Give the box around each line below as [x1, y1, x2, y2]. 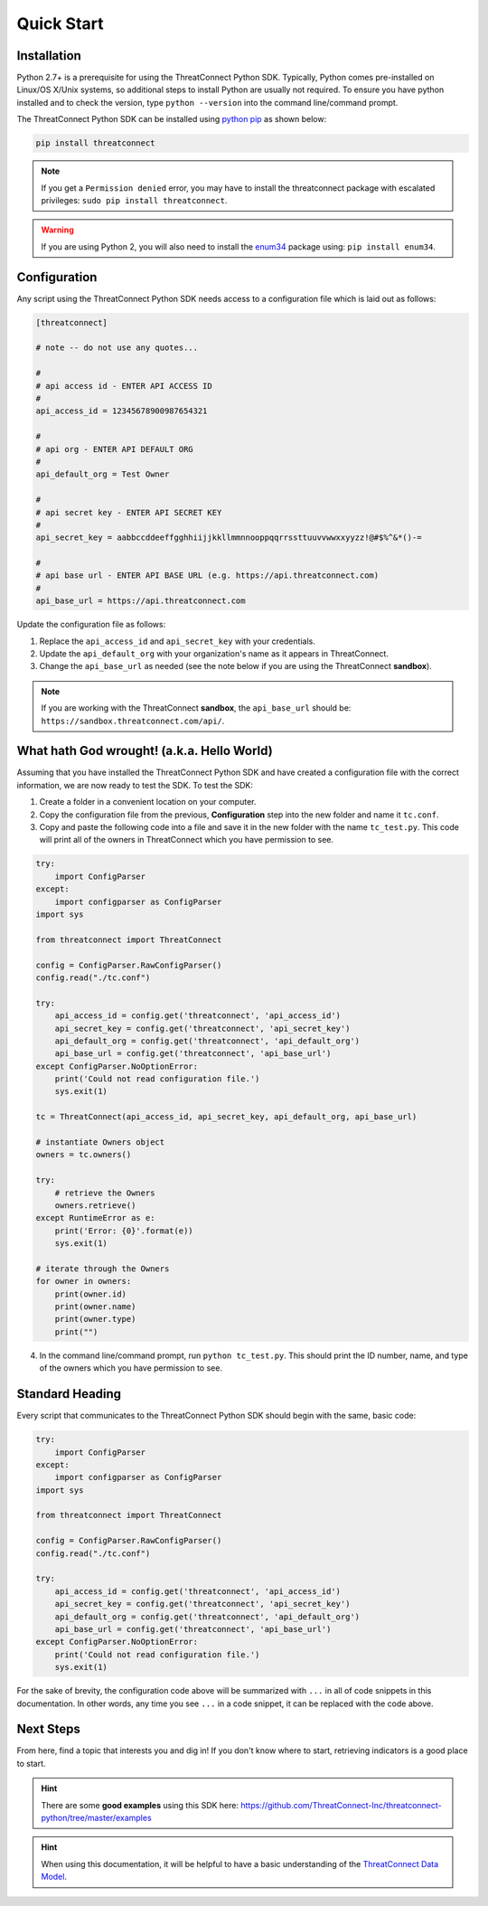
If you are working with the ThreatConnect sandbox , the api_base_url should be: [41, 703, 352, 713]
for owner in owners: [35, 1276, 132, 1287]
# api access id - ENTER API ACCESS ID [35, 381, 212, 391]
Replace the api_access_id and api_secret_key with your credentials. [39, 636, 315, 646]
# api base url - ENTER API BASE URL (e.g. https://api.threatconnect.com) [35, 571, 380, 580]
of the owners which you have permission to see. [39, 1363, 223, 1373]
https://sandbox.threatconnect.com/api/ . [41, 715, 225, 726]
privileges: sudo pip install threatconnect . [41, 194, 228, 205]
